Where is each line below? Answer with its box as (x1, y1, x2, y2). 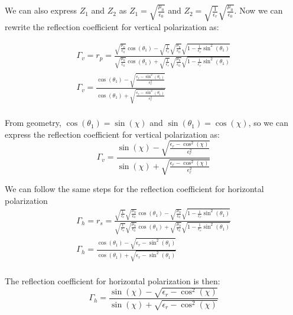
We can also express (5, 4, 77, 17)
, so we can (248, 116, 288, 129)
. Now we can (234, 4, 283, 17)
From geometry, (5, 116, 61, 129)
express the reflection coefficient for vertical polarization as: (5, 128, 220, 140)
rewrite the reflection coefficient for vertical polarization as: (5, 21, 219, 33)
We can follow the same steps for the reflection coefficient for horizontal (5, 183, 264, 195)
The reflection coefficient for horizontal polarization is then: (5, 274, 220, 287)
